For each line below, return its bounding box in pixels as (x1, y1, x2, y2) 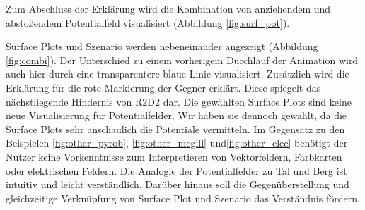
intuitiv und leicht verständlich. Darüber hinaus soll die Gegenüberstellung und (6, 177, 349, 192)
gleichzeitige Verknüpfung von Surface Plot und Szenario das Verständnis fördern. (6, 190, 360, 205)
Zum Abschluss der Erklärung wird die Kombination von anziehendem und (6, 1, 331, 16)
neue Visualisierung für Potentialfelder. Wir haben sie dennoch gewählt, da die (6, 108, 347, 123)
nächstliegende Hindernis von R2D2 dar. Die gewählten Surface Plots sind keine (6, 94, 352, 109)
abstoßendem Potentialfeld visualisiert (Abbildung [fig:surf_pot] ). (6, 15, 290, 30)
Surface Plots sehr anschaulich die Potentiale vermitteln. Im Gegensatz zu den (6, 121, 345, 136)
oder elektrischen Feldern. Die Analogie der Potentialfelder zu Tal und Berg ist (6, 163, 347, 178)
